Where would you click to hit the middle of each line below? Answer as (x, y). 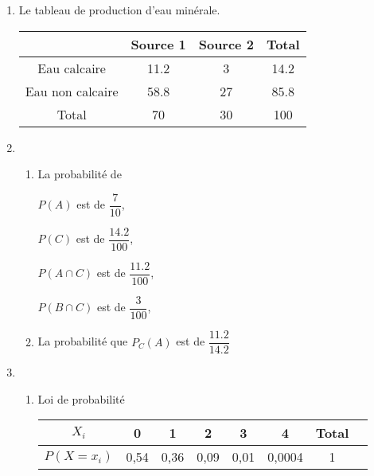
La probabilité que (83, 341)
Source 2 (226, 44)
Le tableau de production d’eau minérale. (119, 10)
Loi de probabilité (81, 398)
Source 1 (158, 44)
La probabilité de (80, 174)
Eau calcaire (72, 68)
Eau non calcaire (72, 91)
